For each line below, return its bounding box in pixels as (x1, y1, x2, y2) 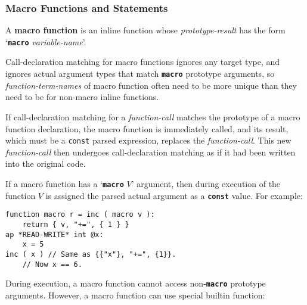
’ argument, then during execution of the (131, 177, 281, 189)
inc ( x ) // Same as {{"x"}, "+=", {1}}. (5, 250, 176, 259)
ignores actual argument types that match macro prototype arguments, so (5, 67, 275, 80)
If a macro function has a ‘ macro (5, 177, 124, 189)
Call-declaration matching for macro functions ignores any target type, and (5, 55, 280, 68)
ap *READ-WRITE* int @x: (5, 230, 104, 239)
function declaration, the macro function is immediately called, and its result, (5, 122, 289, 135)
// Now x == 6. (22, 260, 82, 269)
